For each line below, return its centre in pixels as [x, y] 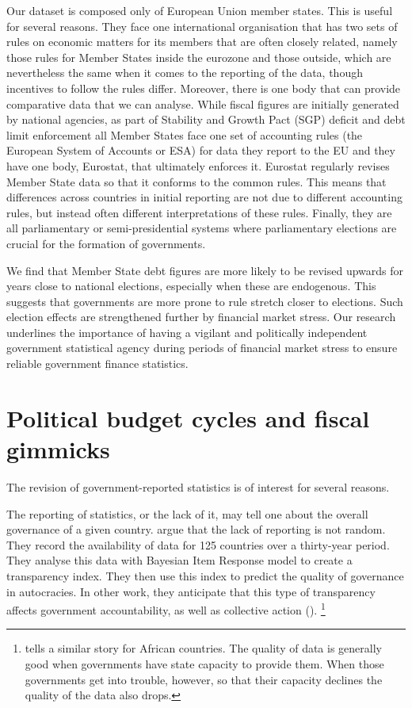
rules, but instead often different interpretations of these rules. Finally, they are [199, 212]
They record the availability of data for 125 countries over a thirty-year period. [198, 544]
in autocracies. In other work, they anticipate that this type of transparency [191, 591]
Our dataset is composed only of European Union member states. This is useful [200, 10]
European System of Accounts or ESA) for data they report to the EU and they [201, 150]
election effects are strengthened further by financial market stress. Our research [201, 317]
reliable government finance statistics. [97, 364]
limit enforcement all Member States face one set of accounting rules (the [185, 134]
